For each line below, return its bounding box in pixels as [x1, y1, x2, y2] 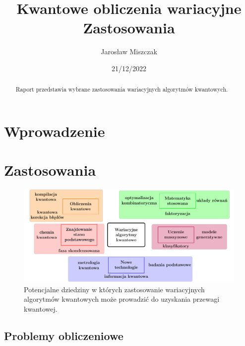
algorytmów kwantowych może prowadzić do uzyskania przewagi [24, 294, 220, 304]
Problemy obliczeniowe [4, 328, 123, 343]
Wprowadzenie [4, 120, 105, 141]
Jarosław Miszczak [101, 46, 157, 57]
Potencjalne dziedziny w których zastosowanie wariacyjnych [24, 284, 205, 294]
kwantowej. [24, 303, 58, 314]
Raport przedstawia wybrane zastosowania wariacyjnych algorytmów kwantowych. [15, 85, 228, 94]
